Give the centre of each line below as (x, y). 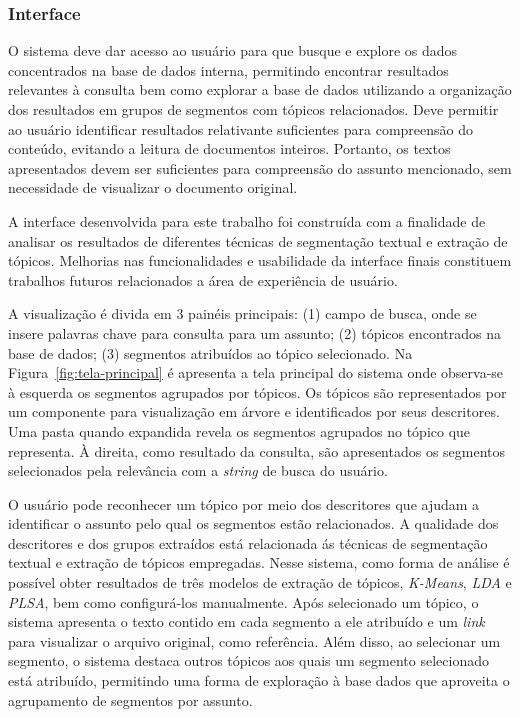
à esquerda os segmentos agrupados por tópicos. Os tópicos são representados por (257, 391)
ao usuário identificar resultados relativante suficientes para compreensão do (241, 128)
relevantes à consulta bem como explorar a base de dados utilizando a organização (260, 89)
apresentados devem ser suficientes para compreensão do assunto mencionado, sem (260, 167)
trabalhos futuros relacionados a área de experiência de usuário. (203, 279)
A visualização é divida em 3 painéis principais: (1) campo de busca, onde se (242, 313)
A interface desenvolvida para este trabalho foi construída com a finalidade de (247, 220)
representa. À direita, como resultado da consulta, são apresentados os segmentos (257, 450)
